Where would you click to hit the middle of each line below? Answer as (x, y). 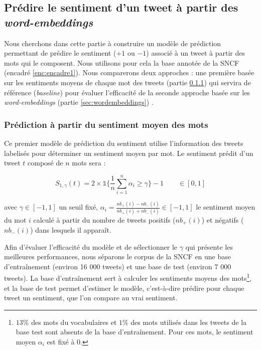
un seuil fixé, (78, 207)
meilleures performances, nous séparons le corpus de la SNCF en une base (118, 256)
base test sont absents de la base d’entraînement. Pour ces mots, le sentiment (135, 332)
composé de (45, 163)
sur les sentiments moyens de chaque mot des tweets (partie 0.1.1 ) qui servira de (127, 82)
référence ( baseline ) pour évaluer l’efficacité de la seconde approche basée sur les (127, 92)
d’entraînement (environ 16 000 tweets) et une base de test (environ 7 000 (118, 266)
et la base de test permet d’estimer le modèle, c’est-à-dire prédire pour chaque (124, 288)
